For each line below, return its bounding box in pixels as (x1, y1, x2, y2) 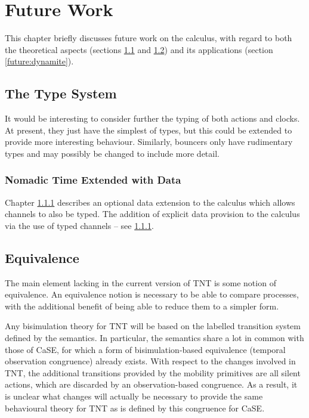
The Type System (5, 84, 117, 103)
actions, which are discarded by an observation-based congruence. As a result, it (5, 378, 298, 391)
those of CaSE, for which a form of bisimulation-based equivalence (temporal (5, 343, 286, 355)
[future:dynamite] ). (5, 55, 74, 67)
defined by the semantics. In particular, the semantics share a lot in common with (5, 332, 304, 344)
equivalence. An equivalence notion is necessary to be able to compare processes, (5, 288, 299, 301)
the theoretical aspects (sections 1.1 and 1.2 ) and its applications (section (5, 43, 273, 55)
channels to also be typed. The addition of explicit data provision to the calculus (5, 208, 300, 220)
